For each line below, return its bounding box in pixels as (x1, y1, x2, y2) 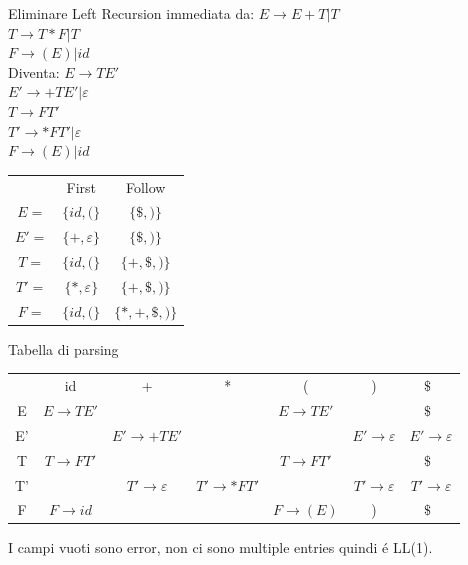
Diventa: (8, 61, 60, 82)
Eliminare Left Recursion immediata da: (8, 3, 255, 23)
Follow (125, 176, 166, 197)
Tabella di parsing (8, 338, 119, 359)
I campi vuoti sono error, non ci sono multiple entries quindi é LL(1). (8, 537, 433, 558)
